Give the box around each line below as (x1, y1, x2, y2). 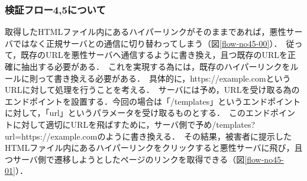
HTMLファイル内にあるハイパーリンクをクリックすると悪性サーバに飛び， (5, 141, 295, 154)
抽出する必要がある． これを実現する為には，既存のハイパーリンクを (21, 60, 290, 72)
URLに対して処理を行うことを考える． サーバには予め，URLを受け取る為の (5, 83, 300, 96)
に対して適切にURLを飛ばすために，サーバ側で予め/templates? (12, 118, 256, 130)
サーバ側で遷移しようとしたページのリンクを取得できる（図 (12, 153, 245, 165)
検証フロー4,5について (5, 2, 106, 17)
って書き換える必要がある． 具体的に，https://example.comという (37, 72, 291, 84)
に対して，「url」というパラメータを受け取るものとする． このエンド (5, 106, 270, 119)
